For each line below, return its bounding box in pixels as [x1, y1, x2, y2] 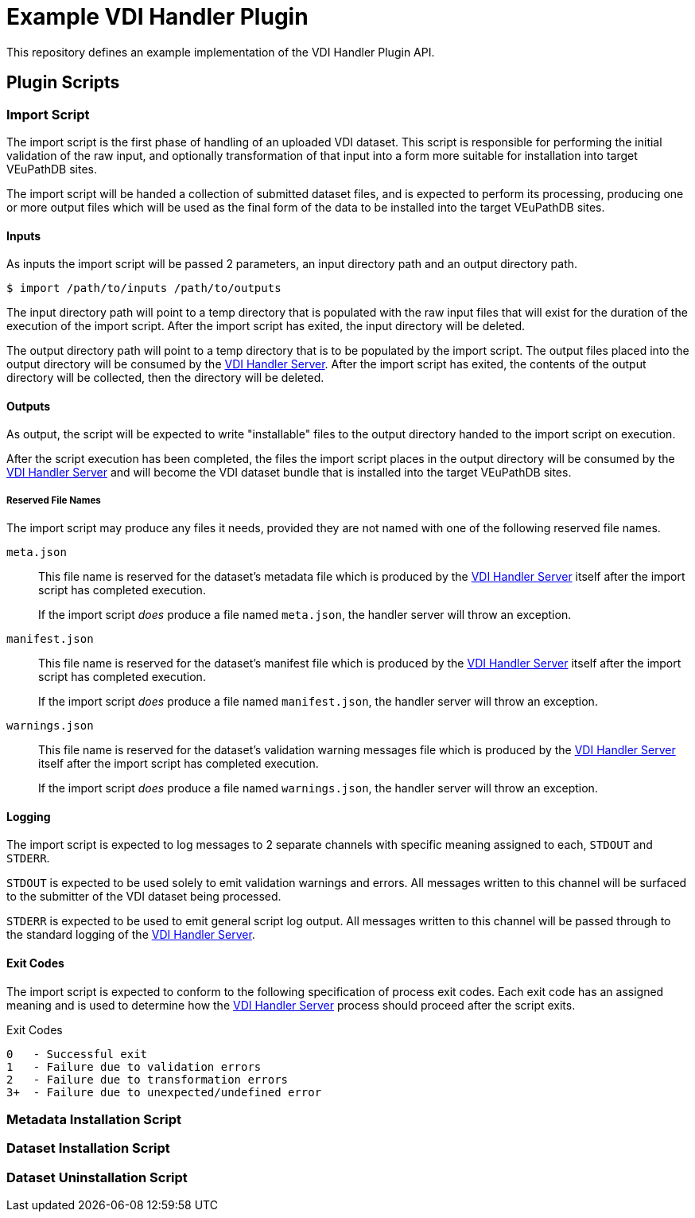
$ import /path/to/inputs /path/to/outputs [6, 282, 281, 295]
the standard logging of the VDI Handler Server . [6, 928, 255, 942]
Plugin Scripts [6, 72, 120, 93]
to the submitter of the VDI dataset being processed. [6, 889, 281, 904]
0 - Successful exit [6, 1047, 148, 1060]
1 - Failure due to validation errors [6, 1060, 262, 1073]
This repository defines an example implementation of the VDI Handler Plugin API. [6, 45, 435, 59]
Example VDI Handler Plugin [6, 3, 309, 30]
